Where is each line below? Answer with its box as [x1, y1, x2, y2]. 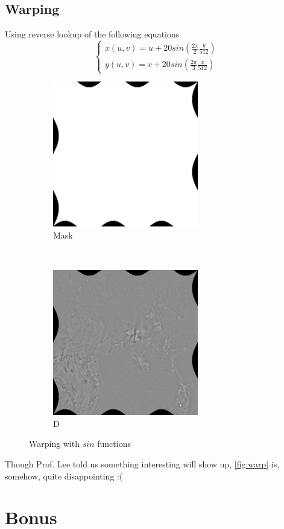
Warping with [29, 437, 80, 450]
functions [97, 437, 131, 450]
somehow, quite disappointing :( [5, 469, 123, 482]
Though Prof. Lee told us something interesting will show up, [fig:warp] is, [5, 457, 280, 470]
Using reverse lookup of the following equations [5, 28, 180, 40]
